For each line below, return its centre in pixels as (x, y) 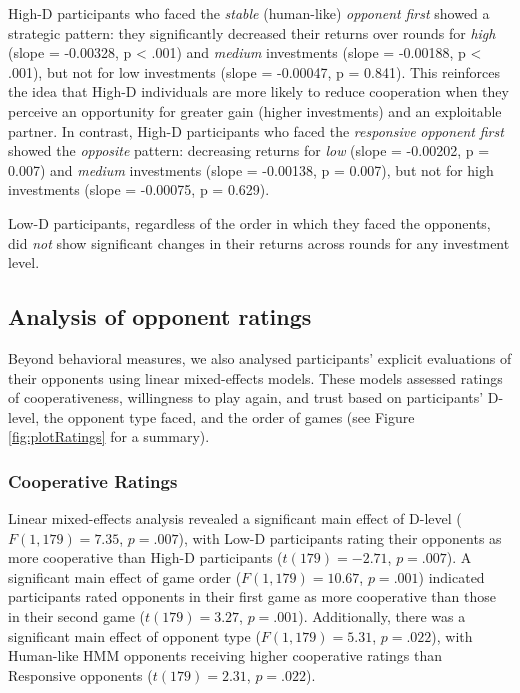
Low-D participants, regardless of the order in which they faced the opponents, (249, 222)
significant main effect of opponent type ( (134, 635)
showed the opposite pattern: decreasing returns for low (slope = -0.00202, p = (249, 150)
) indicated (451, 576)
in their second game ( (76, 616)
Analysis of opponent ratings (160, 316)
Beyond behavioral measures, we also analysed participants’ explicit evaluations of (260, 357)
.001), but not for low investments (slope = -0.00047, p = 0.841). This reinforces (254, 71)
